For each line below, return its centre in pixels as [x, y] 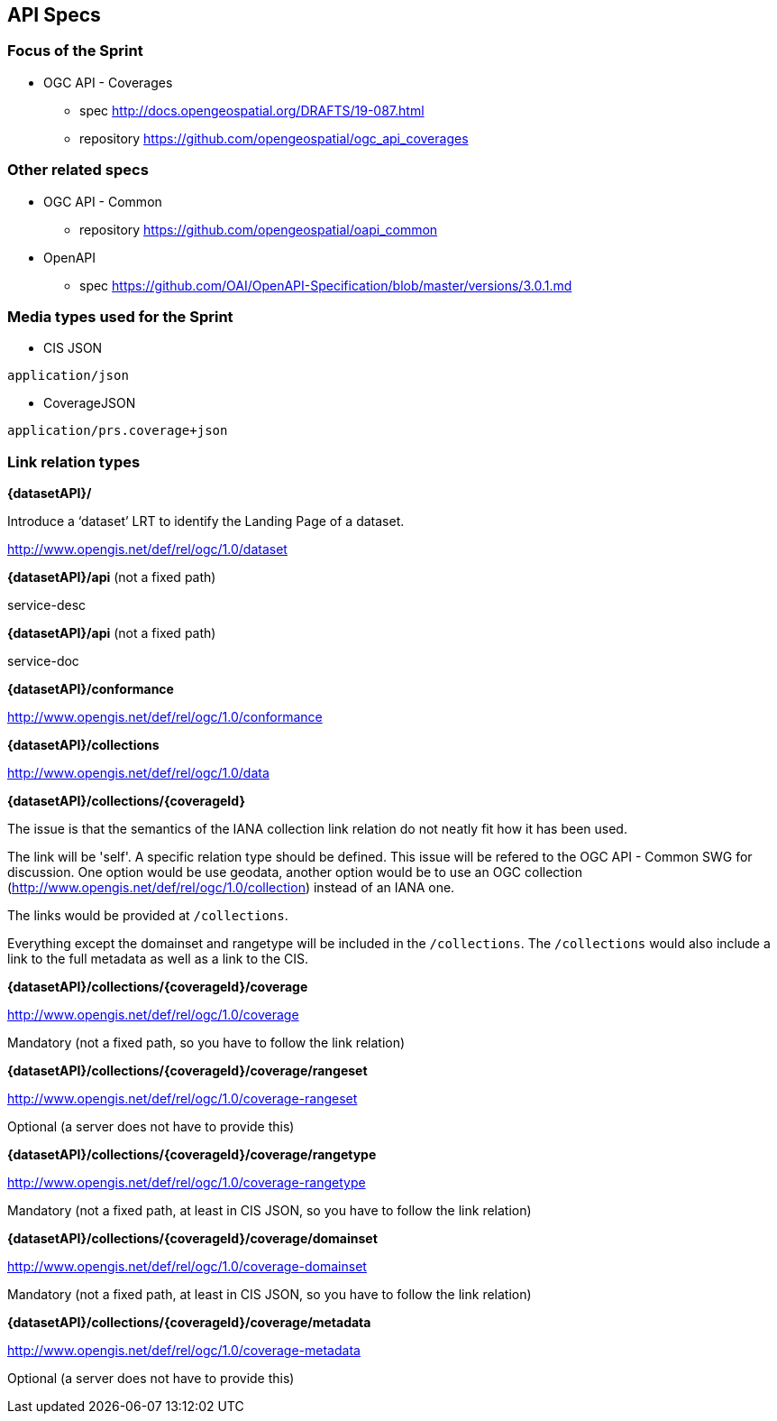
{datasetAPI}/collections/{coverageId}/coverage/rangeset [187, 1071]
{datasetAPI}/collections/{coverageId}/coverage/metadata [189, 1323]
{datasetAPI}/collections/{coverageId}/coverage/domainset [192, 1239]
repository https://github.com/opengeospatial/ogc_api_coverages [274, 138]
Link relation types [74, 461]
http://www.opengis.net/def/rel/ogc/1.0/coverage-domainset [187, 1267]
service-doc [43, 661]
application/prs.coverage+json [118, 431]
